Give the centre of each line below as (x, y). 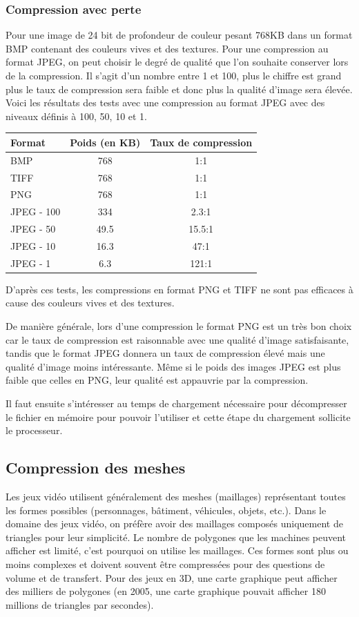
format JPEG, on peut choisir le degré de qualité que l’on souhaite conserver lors (177, 62)
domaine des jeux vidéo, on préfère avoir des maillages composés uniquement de (174, 523)
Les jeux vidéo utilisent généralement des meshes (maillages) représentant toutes (176, 497)
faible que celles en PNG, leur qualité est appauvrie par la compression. (157, 380)
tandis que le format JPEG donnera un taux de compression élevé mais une (165, 353)
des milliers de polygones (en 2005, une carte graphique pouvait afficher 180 (166, 591)
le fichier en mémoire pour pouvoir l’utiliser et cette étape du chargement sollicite (178, 417)
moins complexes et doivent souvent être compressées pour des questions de (165, 564)
